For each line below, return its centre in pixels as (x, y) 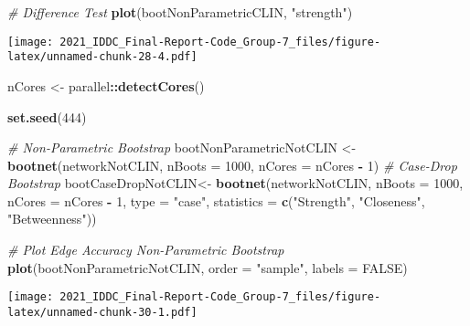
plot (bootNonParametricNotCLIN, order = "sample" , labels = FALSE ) (208, 267)
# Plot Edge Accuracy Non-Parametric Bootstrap (146, 250)
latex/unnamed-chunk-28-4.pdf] (102, 57)
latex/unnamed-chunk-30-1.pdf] (102, 312)
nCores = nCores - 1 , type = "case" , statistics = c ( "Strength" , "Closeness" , (216, 200)
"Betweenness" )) (52, 219)
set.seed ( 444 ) (47, 116)
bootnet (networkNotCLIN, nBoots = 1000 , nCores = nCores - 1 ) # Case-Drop (232, 165)
